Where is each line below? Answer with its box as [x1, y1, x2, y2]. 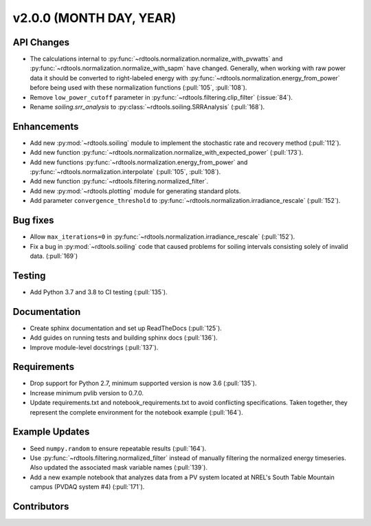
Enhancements [12, 120, 79, 132]
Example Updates [12, 426, 90, 438]
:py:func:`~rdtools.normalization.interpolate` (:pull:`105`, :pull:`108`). [30, 168, 221, 176]
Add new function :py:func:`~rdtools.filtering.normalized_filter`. [30, 177, 209, 186]
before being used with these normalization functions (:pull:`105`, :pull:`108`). [30, 83, 247, 92]
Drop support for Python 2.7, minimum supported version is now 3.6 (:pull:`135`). [30, 379, 257, 388]
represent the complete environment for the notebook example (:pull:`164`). [30, 408, 243, 416]
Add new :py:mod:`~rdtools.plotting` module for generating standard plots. [30, 186, 241, 195]
